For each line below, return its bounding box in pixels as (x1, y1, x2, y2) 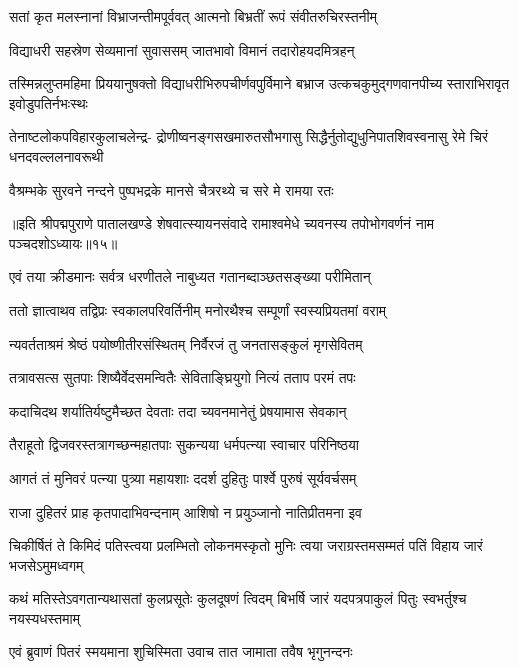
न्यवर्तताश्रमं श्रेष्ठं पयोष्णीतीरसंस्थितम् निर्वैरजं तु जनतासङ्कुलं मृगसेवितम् (9, 333, 363, 354)
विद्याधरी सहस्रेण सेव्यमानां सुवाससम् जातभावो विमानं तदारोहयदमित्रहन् (9, 39, 355, 60)
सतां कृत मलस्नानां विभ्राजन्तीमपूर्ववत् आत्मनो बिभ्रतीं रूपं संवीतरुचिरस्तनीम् (9, 6, 377, 26)
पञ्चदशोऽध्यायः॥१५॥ (9, 232, 118, 253)
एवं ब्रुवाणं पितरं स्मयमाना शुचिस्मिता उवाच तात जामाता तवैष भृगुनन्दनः (9, 641, 353, 662)
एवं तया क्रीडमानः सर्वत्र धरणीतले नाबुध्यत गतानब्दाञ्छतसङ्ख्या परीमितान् (9, 266, 371, 287)
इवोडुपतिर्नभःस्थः (9, 92, 88, 113)
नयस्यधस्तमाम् (9, 607, 80, 628)
